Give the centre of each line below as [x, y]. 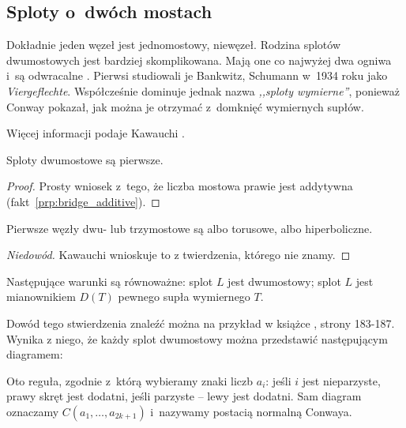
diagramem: [35, 354]
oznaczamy [33, 411]
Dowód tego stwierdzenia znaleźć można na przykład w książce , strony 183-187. [201, 323]
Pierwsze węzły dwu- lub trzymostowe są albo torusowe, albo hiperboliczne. [190, 228]
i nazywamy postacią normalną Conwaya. [251, 411]
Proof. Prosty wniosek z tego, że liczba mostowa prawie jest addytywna [180, 186]
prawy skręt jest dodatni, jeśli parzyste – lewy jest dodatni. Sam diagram [184, 396]
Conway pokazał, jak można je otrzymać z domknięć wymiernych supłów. [185, 106]
